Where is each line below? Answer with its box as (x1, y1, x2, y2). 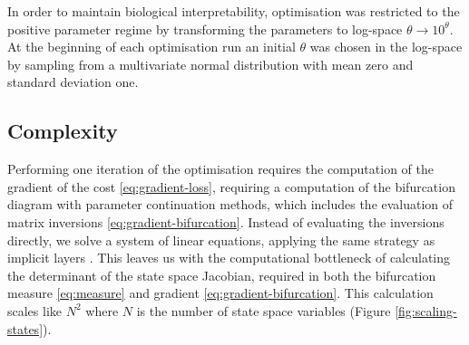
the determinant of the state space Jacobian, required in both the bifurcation (7, 265, 436, 284)
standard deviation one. (7, 72, 139, 91)
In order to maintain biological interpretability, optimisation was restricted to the (7, 2, 460, 20)
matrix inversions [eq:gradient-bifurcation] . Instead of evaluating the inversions (7, 212, 445, 231)
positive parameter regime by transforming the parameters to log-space (7, 19, 403, 38)
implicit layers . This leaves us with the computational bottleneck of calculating (7, 248, 451, 267)
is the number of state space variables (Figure (136, 301, 391, 320)
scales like (7, 301, 63, 320)
